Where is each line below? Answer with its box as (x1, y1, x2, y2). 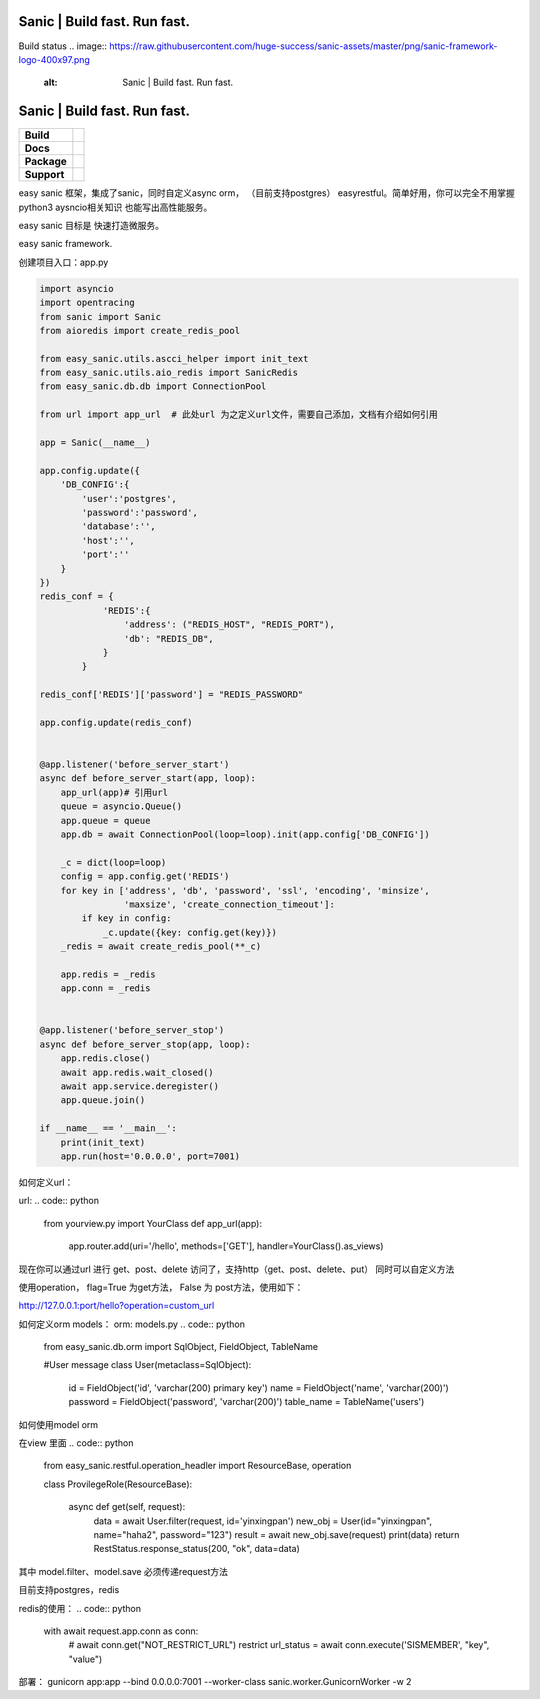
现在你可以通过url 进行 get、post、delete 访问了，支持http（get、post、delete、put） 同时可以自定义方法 (18, 1263, 455, 1275)
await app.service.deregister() (60, 1081, 220, 1092)
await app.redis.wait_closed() (60, 1066, 214, 1078)
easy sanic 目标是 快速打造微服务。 (18, 219, 165, 231)
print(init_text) (60, 1136, 146, 1148)
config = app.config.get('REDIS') (60, 871, 230, 882)
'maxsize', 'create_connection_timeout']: (123, 898, 335, 910)
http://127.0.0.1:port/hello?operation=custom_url (18, 1300, 215, 1312)
